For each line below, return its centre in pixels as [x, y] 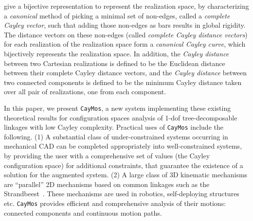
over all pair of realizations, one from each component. [85, 92]
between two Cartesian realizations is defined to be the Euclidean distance [115, 63]
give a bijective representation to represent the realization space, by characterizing [126, 6]
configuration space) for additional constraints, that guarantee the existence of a [124, 165]
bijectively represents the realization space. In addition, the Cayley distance [117, 53]
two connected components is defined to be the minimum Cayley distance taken [123, 82]
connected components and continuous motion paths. [83, 212]
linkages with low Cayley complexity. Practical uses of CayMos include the [114, 127]
